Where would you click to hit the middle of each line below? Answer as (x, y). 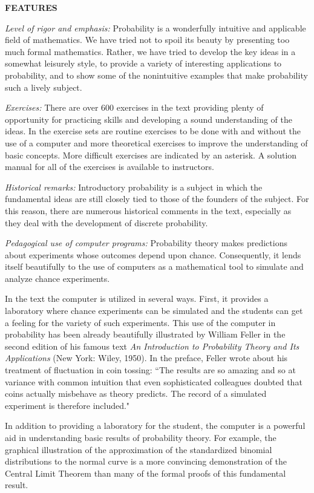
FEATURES (31, 7)
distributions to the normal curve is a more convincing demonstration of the (146, 461)
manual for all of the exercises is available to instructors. (110, 167)
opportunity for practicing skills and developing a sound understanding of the (149, 119)
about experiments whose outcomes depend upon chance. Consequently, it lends (153, 254)
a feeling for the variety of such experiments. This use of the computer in (140, 322)
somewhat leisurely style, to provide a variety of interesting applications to (143, 63)
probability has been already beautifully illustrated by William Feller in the (145, 334)
